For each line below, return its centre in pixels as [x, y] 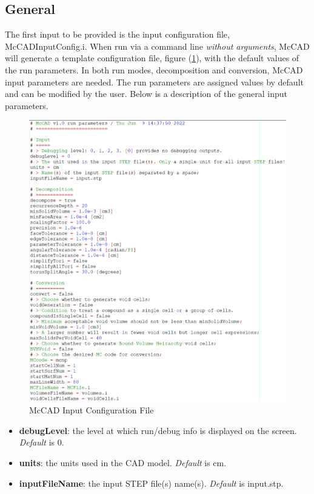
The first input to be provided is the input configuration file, [117, 34]
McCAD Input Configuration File [92, 410]
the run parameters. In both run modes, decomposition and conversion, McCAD [154, 69]
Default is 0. [42, 442]
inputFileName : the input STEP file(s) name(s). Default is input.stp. [151, 483]
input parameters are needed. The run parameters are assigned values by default [154, 82]
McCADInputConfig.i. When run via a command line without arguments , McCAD [157, 46]
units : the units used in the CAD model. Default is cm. [123, 463]
